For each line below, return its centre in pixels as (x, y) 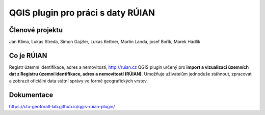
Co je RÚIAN (28, 55)
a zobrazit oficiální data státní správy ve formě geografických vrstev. (79, 81)
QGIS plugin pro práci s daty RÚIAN (82, 13)
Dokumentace (31, 95)
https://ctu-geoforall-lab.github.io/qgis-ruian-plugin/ (62, 106)
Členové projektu (36, 30)
